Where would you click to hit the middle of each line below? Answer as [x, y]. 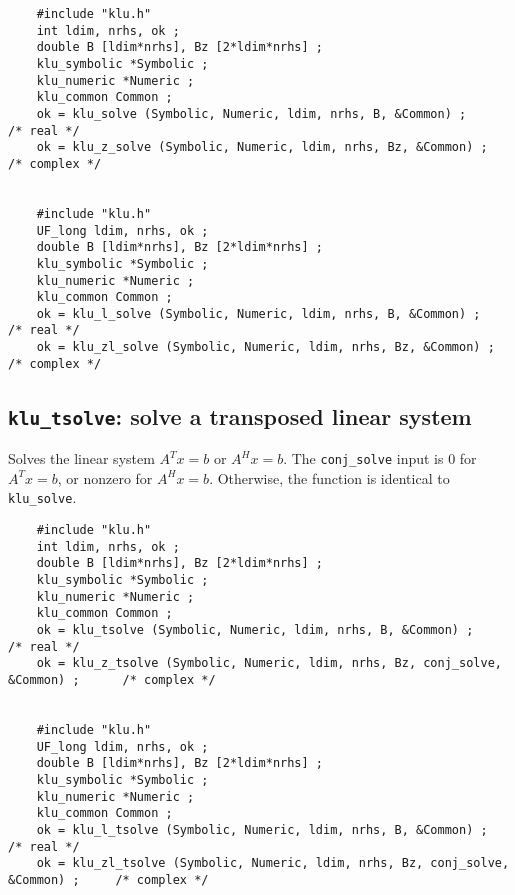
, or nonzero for [105, 477]
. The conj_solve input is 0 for [380, 458]
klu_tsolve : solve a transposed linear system [240, 415]
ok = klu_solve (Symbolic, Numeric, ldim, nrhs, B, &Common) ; [251, 113]
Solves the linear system [81, 458]
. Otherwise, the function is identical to [329, 477]
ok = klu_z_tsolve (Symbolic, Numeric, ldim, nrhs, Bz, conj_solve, [269, 663]
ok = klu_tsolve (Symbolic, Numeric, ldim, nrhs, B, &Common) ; [255, 630]
